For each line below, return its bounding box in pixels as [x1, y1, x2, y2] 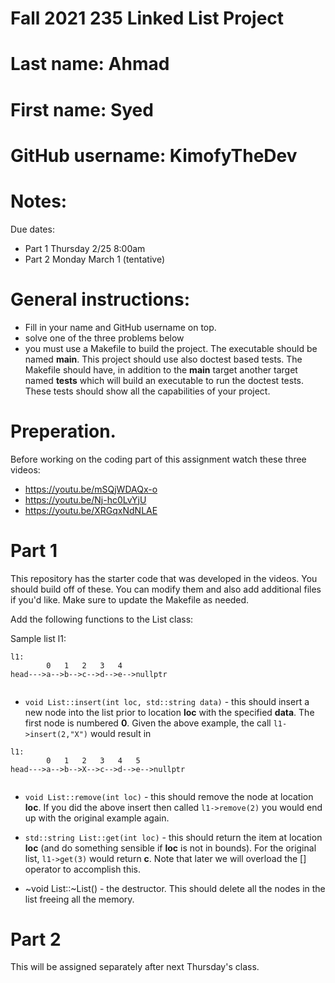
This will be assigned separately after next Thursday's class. [10, 961, 260, 973]
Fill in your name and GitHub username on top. [24, 321, 217, 333]
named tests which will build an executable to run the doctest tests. [24, 374, 304, 386]
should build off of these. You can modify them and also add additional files [10, 583, 322, 595]
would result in [89, 727, 152, 739]
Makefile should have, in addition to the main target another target [24, 363, 298, 376]
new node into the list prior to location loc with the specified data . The [24, 706, 315, 718]
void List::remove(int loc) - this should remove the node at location [24, 790, 314, 802]
